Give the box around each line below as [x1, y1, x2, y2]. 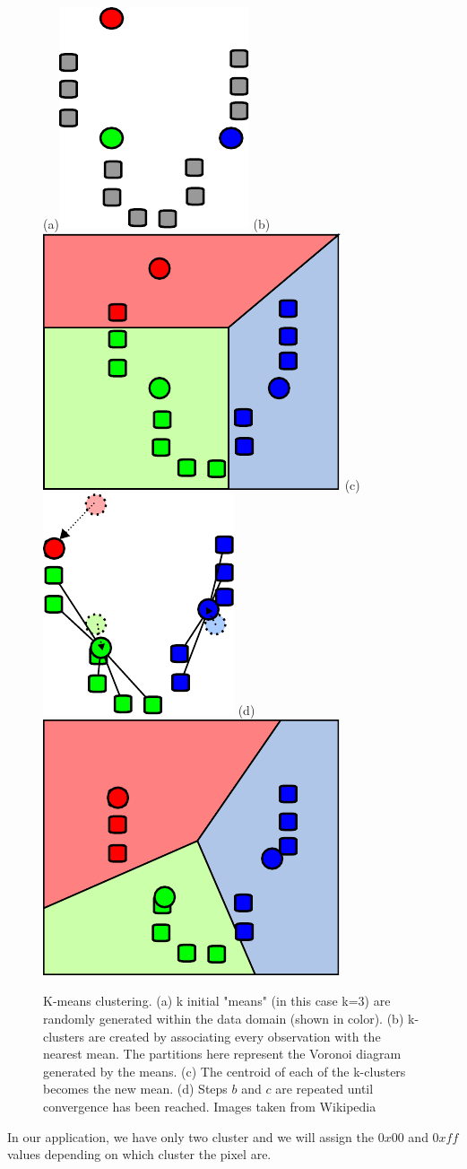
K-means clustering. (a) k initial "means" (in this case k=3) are [43, 991, 391, 1010]
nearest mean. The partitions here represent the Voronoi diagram [43, 1044, 402, 1063]
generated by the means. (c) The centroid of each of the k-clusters [43, 1061, 406, 1080]
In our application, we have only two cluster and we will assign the [7, 1127, 375, 1146]
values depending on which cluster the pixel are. [7, 1145, 272, 1164]
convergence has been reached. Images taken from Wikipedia [43, 1096, 376, 1115]
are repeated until [275, 1079, 374, 1098]
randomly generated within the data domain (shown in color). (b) [43, 1008, 404, 1027]
